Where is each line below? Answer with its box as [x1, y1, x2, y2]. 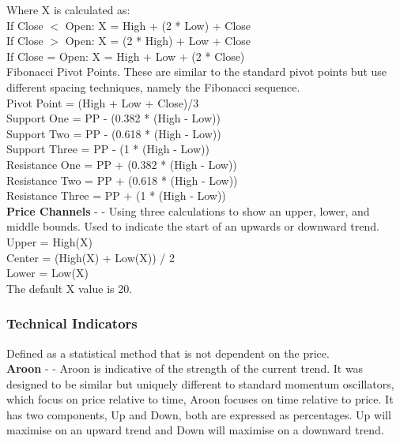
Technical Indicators [6, 313, 138, 333]
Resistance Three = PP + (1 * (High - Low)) [6, 187, 226, 204]
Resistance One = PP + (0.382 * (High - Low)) [6, 156, 237, 172]
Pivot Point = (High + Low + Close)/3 [6, 94, 199, 111]
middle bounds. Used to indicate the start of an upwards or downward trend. [6, 218, 379, 235]
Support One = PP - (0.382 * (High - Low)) [6, 110, 221, 126]
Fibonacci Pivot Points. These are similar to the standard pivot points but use [6, 63, 387, 80]
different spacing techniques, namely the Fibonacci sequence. [6, 78, 300, 95]
